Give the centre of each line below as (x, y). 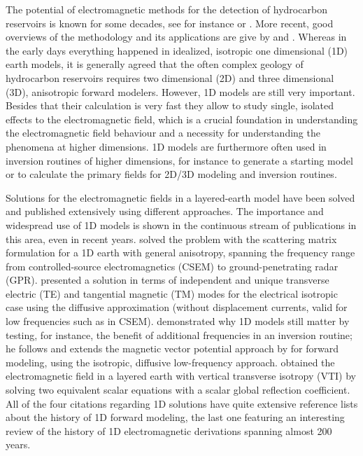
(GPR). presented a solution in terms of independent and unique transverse (168, 280)
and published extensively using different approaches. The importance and (165, 211)
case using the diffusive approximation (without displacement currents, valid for (177, 307)
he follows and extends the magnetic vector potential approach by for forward (172, 348)
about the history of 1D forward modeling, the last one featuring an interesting (175, 417)
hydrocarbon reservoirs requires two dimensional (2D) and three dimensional (170, 77)
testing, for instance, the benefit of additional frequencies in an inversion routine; (179, 334)
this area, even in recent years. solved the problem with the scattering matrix (171, 239)
